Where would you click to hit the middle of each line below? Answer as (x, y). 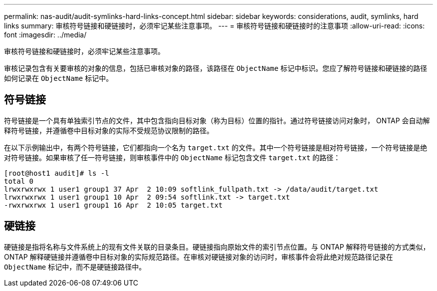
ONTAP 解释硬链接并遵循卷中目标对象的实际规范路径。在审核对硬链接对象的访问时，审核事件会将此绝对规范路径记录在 (199, 257)
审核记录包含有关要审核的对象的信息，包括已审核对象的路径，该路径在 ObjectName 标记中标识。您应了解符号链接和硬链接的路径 (216, 68)
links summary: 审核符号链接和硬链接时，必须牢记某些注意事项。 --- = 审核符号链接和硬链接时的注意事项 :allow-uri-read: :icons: (215, 26)
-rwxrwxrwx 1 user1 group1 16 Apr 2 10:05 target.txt (113, 205)
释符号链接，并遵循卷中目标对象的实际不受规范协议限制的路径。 (109, 130)
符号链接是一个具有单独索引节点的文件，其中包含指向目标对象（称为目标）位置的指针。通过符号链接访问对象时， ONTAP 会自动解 (217, 120)
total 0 (19, 181)
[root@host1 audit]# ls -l (57, 173)
